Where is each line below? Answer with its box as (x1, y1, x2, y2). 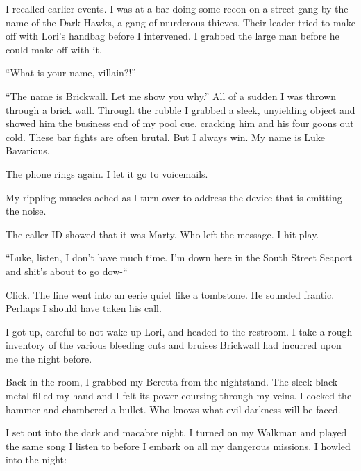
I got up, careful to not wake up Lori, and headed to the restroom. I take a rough (6, 324, 353, 338)
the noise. (6, 204, 47, 218)
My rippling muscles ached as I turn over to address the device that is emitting (6, 190, 342, 204)
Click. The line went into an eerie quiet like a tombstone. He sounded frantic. (6, 287, 335, 301)
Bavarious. (6, 143, 50, 158)
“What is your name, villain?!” (6, 65, 136, 80)
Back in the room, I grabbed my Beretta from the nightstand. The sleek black (6, 374, 338, 389)
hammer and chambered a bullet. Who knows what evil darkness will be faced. (6, 402, 341, 416)
